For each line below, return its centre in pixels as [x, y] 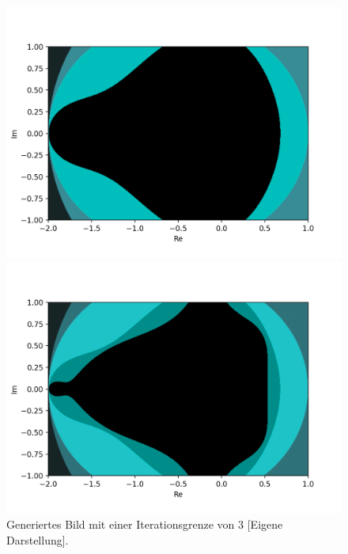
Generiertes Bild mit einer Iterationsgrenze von [121, 524]
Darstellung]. [38, 539]
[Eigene [265, 524]
